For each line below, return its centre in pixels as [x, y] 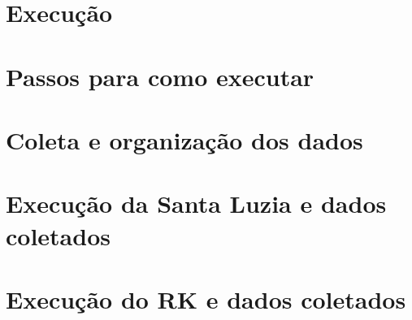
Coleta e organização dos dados [184, 139]
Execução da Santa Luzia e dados [196, 203]
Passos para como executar [160, 76]
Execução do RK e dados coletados [206, 298]
